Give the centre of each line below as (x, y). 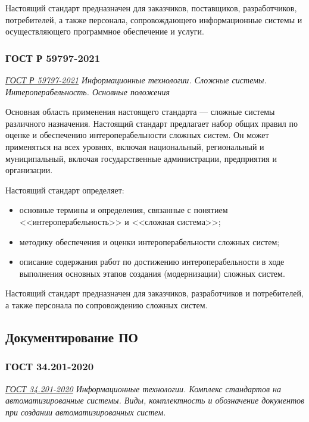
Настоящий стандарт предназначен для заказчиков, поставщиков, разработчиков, (151, 8)
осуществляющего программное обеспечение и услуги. (105, 31)
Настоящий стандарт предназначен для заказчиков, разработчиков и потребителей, (154, 293)
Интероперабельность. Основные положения (88, 91)
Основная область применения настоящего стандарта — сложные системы (140, 112)
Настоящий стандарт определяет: (65, 190)
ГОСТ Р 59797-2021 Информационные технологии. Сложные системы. (136, 80)
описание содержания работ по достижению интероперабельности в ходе (152, 262)
